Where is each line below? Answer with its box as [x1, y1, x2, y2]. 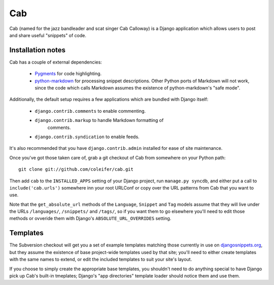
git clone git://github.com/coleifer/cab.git [18, 167, 134, 172]
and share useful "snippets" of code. [9, 32, 86, 38]
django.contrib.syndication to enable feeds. [35, 134, 140, 140]
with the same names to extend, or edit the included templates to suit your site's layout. [9, 257, 192, 263]
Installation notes [9, 46, 66, 54]
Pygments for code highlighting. [35, 71, 102, 77]
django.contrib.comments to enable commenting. [35, 108, 146, 114]
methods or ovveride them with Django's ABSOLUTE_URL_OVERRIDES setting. [9, 215, 172, 221]
